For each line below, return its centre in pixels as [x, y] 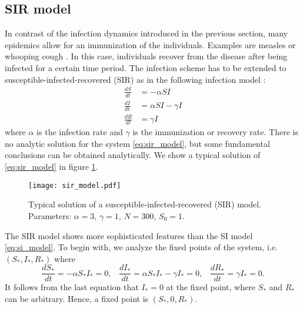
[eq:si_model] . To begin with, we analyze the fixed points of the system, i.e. [141, 247]
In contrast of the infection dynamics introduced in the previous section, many [146, 33]
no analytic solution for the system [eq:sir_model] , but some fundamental [137, 143]
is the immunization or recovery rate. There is [215, 132]
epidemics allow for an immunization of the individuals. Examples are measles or [150, 44]
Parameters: [50, 215]
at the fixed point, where [211, 287]
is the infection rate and [80, 132]
